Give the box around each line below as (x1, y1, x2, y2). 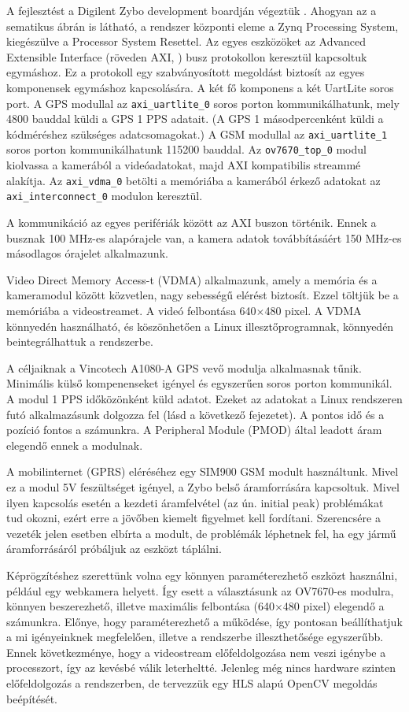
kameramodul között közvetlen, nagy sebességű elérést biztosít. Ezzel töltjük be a (6, 287, 399, 303)
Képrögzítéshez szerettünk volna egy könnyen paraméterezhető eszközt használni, (6, 566, 398, 583)
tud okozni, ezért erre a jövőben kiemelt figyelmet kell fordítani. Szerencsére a (6, 510, 381, 526)
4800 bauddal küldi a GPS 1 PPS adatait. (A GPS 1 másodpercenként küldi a (6, 110, 384, 127)
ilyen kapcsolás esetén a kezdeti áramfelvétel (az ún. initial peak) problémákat (6, 494, 384, 510)
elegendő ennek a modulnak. (6, 436, 143, 453)
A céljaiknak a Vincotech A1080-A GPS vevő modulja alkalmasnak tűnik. (6, 359, 362, 376)
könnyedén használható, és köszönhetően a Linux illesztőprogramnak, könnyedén (6, 317, 394, 334)
